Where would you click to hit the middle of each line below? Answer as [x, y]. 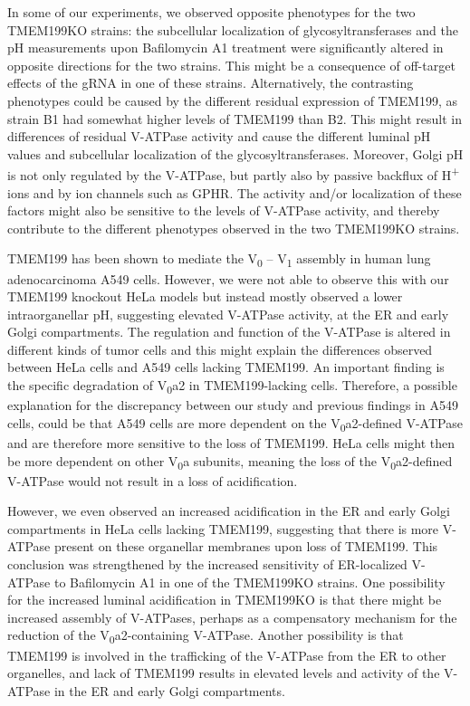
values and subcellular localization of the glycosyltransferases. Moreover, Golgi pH [235, 153]
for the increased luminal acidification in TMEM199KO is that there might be [225, 600]
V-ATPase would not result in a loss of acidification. [153, 480]
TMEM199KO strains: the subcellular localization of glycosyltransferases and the [233, 29]
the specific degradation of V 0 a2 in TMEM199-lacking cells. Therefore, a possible [232, 386]
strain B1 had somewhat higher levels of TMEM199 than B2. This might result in [235, 118]
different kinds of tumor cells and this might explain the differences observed [220, 349]
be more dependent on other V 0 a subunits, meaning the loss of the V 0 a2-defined [230, 462]
